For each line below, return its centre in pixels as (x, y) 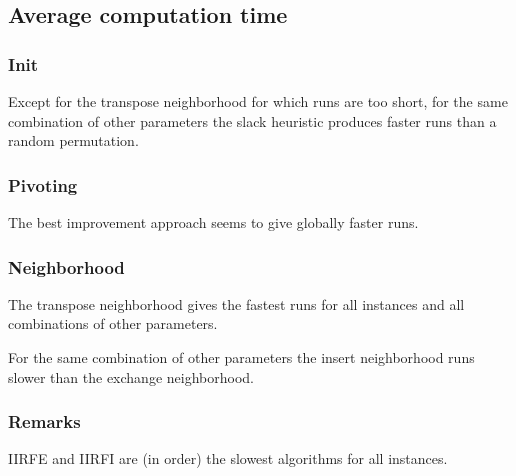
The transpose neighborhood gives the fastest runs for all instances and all (236, 303)
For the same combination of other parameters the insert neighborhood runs (241, 357)
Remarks (44, 421)
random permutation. (73, 140)
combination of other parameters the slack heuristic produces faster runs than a (252, 120)
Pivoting (43, 184)
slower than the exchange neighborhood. (131, 376)
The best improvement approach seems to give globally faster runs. (213, 222)
